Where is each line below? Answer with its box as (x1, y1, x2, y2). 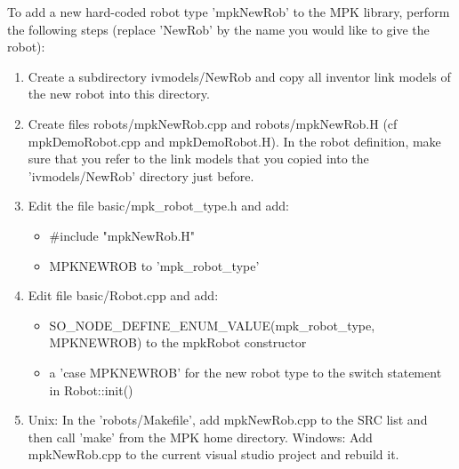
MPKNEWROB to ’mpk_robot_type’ (49, 256, 260, 274)
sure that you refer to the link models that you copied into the (28, 149, 369, 168)
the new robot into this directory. (28, 84, 210, 103)
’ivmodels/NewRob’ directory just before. (28, 166, 254, 185)
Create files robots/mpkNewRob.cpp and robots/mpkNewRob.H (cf (28, 114, 398, 132)
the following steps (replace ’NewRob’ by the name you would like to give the (7, 20, 430, 38)
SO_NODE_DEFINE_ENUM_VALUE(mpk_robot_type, (49, 315, 375, 334)
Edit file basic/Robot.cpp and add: (28, 286, 219, 305)
